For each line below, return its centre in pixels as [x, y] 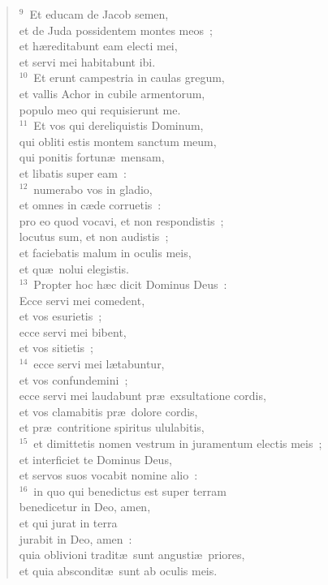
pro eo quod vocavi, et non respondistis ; [121, 220]
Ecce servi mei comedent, [82, 300]
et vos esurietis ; [60, 316]
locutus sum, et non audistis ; [94, 237]
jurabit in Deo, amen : [76, 538]
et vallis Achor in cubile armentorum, [112, 93]
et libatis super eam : [73, 172]
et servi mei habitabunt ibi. [87, 61]
